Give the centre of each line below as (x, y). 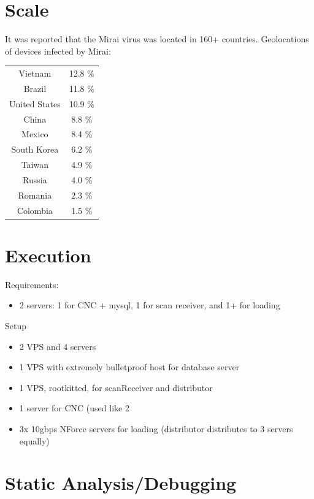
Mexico (35, 134)
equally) (34, 440)
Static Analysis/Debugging (121, 483)
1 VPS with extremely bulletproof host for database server (129, 367)
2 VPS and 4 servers (58, 346)
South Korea (35, 149)
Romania (35, 195)
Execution (48, 255)
